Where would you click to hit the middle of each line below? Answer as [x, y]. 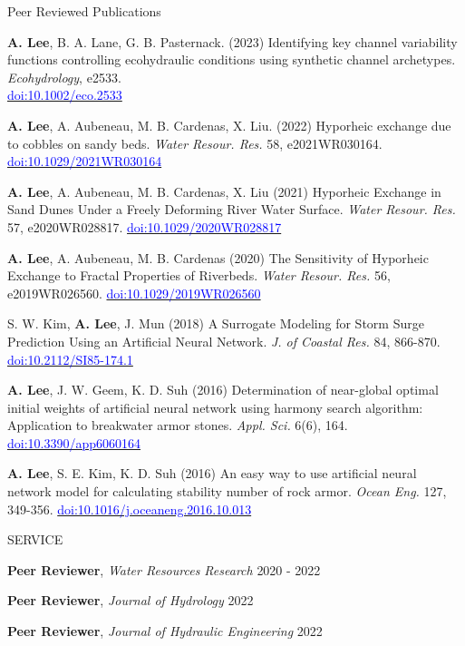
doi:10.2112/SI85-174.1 [70, 359]
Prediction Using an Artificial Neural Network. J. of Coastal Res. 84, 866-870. [224, 341]
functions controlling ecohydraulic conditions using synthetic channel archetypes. [232, 59]
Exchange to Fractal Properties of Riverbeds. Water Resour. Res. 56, [199, 275]
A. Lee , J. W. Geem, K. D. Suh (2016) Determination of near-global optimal [223, 390]
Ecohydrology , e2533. [64, 77]
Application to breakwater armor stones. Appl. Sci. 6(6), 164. [178, 425]
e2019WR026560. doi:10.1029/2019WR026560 [134, 293]
